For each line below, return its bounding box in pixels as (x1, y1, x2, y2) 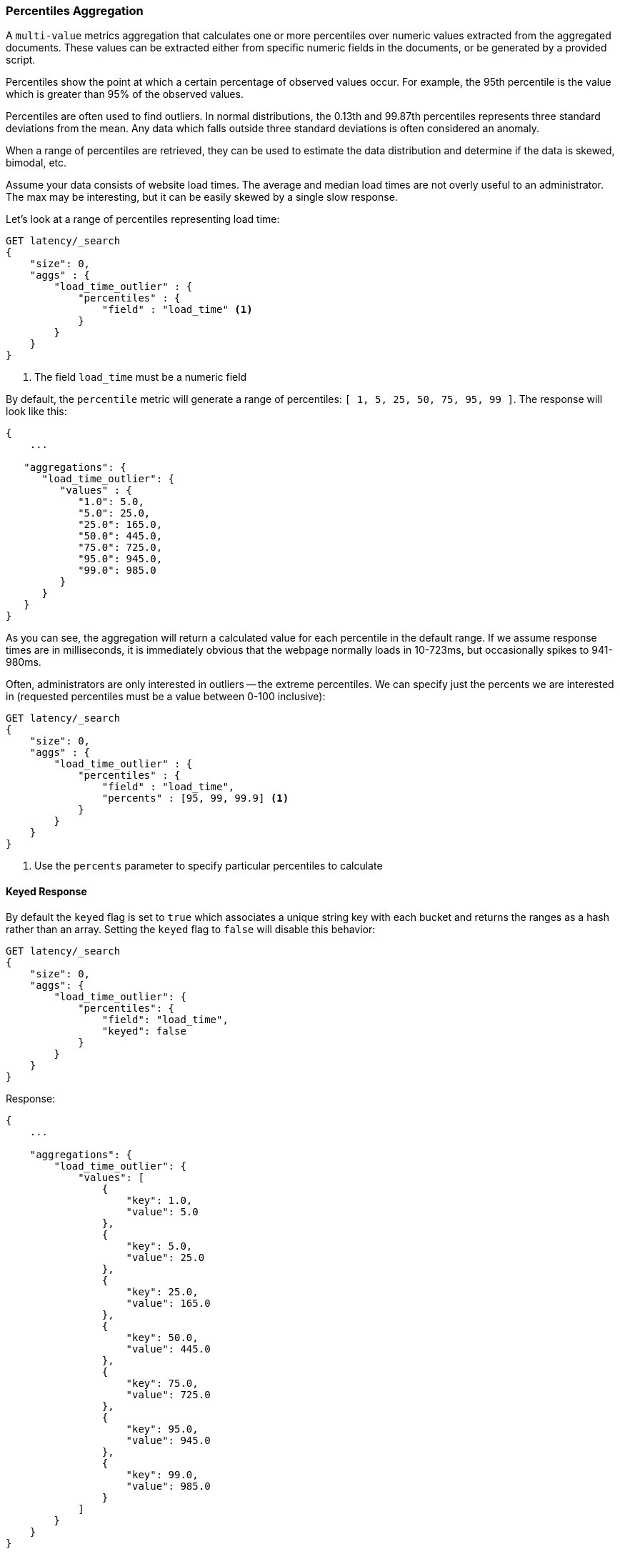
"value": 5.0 (126, 1205, 199, 1217)
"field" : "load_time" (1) (101, 304, 253, 316)
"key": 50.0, (126, 1331, 199, 1343)
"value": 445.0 (126, 1343, 211, 1355)
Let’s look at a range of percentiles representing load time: (6, 213, 280, 226)
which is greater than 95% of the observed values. (6, 88, 244, 101)
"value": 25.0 (126, 1251, 205, 1263)
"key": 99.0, (126, 1468, 199, 1480)
